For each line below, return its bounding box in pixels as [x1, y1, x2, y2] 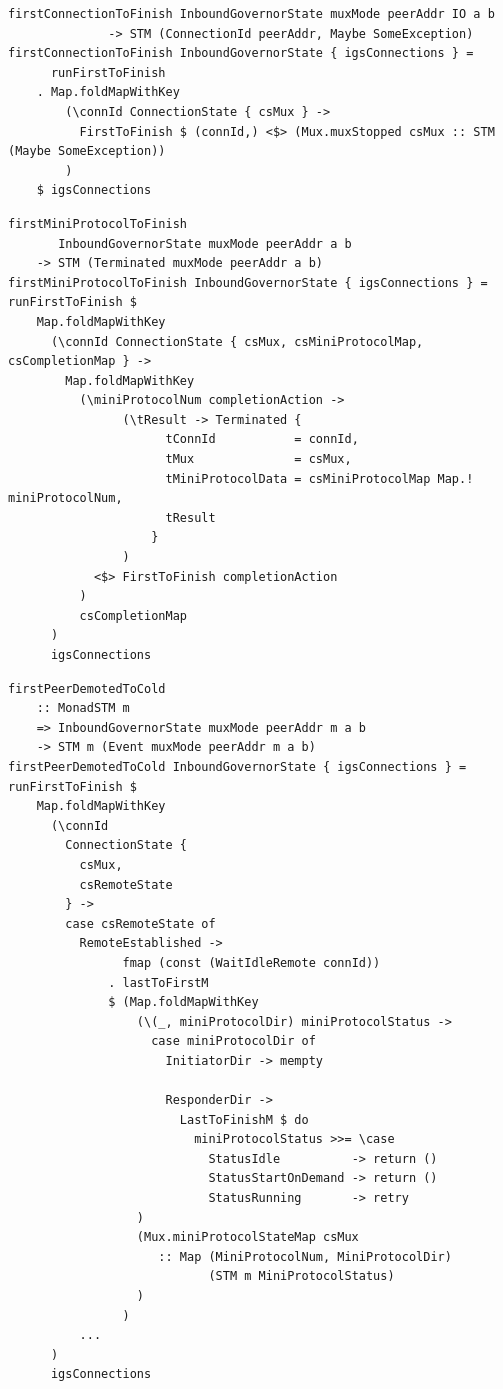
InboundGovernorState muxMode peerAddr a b [58, 236, 352, 251]
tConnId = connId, [165, 432, 359, 447]
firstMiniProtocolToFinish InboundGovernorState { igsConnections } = [8, 275, 488, 290]
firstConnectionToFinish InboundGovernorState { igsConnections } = [8, 46, 474, 61]
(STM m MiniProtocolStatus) [208, 1269, 395, 1284]
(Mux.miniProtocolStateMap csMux [136, 1230, 359, 1245]
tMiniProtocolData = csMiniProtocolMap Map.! [165, 471, 474, 486]
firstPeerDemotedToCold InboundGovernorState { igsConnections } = [8, 759, 467, 774]
